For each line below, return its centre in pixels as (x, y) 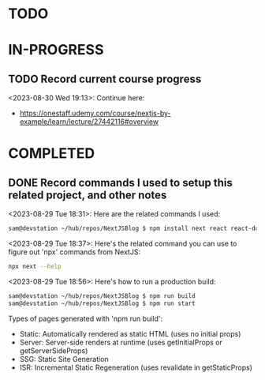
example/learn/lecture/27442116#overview (89, 122)
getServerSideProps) (54, 350)
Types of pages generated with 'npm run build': (86, 318)
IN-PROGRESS (56, 50)
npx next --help (35, 267)
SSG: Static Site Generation (64, 359)
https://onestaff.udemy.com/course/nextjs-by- (95, 113)
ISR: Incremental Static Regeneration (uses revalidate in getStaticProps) (136, 367)
